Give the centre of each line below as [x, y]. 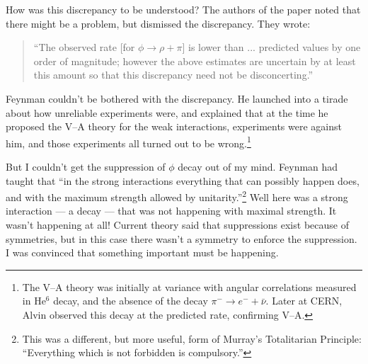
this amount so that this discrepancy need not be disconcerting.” [173, 75]
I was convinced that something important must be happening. [142, 252]
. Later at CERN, [304, 301]
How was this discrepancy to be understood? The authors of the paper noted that [183, 9]
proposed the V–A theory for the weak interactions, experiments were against [174, 126]
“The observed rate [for [84, 47]
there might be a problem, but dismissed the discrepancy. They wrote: [158, 23]
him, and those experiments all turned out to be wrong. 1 [128, 142]
